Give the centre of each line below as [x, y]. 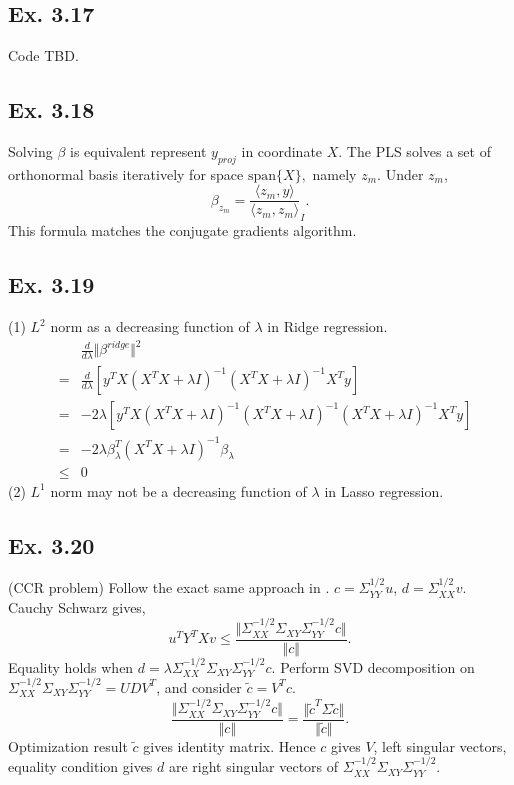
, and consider [199, 686]
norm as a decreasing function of [150, 326]
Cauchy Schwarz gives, [77, 606]
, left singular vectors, [440, 745]
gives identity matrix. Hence [229, 745]
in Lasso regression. [384, 490]
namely [334, 173]
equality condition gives [80, 766]
